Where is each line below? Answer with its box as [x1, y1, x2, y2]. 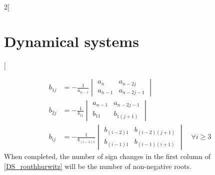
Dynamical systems [4, 30, 139, 51]
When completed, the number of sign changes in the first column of [4, 151, 210, 161]
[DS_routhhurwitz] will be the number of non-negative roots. [4, 161, 191, 171]
